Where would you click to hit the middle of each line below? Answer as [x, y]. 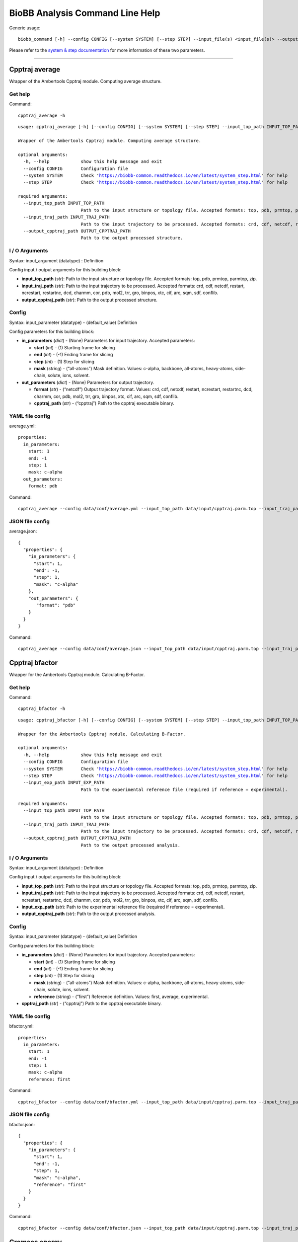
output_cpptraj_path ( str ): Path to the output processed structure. [89, 300]
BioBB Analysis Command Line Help [85, 13]
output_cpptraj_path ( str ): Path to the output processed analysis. [89, 914]
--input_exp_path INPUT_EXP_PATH [64, 783]
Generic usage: [25, 28]
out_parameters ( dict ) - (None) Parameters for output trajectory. [88, 382]
